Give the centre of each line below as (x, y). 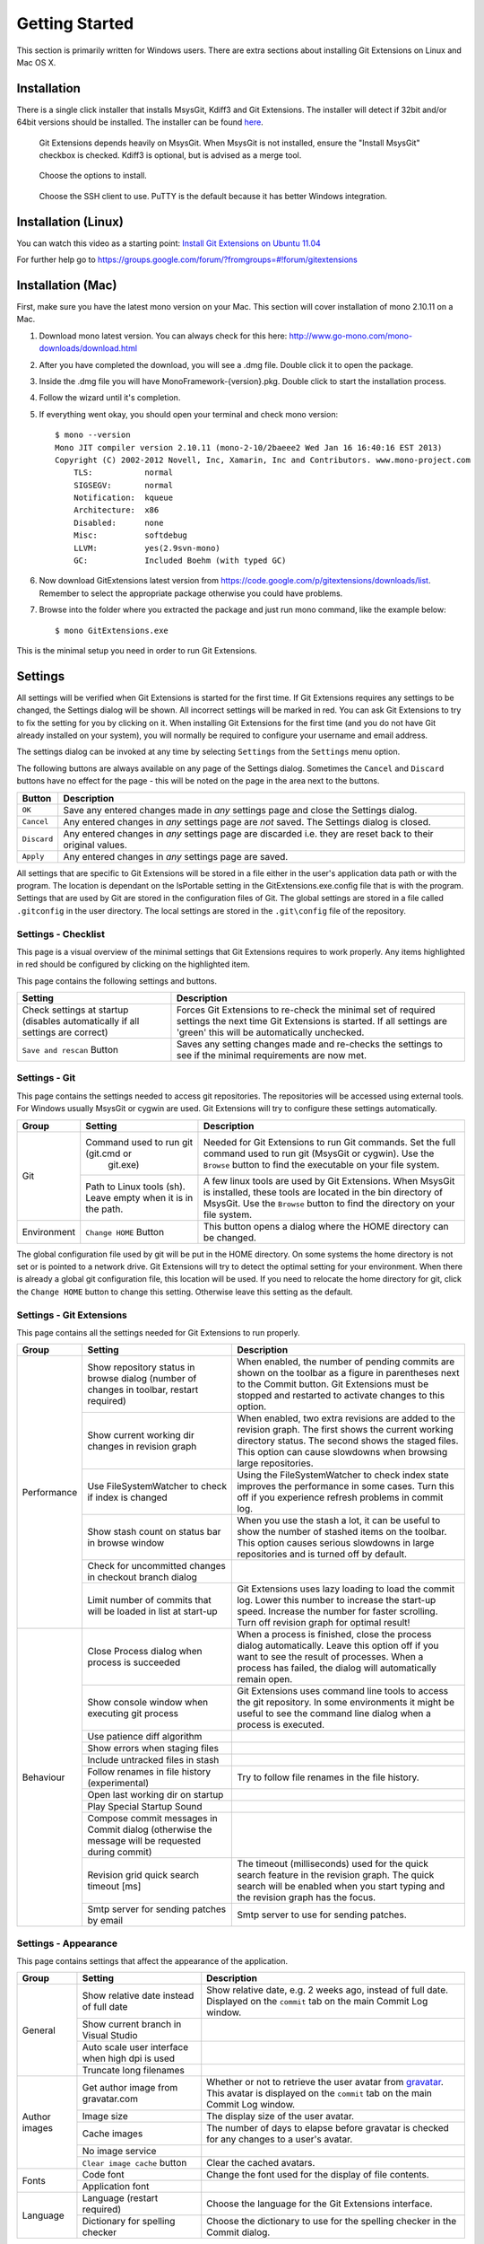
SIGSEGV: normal (123, 485)
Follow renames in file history (149, 1772)
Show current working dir (141, 1435)
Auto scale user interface (135, 2047)
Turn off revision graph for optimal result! (324, 1623)
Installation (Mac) (67, 285)
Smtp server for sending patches (157, 1909)
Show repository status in (141, 1367)
